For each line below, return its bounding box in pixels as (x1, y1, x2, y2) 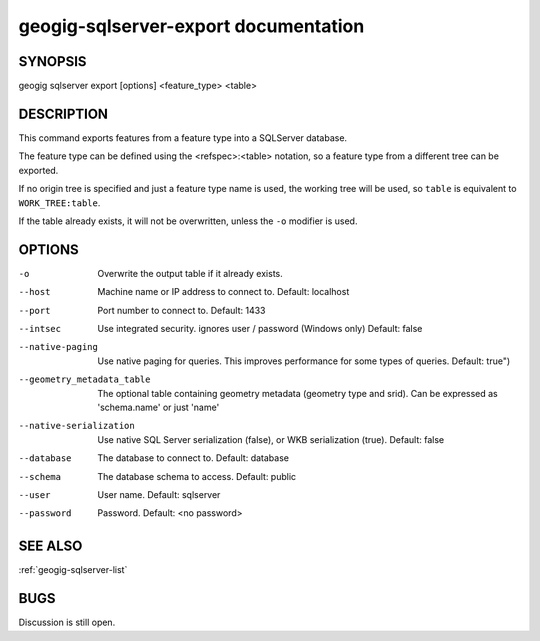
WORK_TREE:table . (18, 196, 101, 209)
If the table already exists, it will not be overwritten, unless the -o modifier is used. (18, 215, 358, 227)
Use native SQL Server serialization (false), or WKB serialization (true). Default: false (97, 433, 445, 445)
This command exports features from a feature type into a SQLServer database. (18, 131, 348, 144)
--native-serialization (18, 420, 135, 432)
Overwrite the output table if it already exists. (97, 267, 284, 279)
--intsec (18, 323, 62, 334)
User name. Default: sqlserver (97, 488, 221, 500)
